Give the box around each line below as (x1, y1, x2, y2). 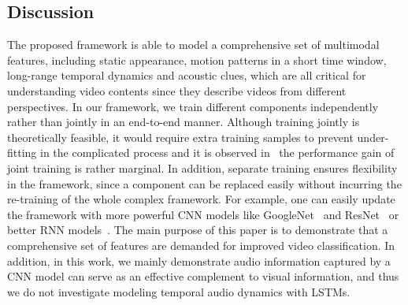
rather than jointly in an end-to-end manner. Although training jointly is (7, 113, 360, 130)
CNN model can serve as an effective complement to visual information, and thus (7, 268, 399, 285)
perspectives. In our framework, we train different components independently (7, 98, 379, 114)
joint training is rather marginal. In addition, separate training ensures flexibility (7, 159, 398, 176)
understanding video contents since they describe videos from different (7, 82, 347, 99)
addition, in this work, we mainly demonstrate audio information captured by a (7, 252, 391, 269)
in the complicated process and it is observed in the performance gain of (40, 144, 395, 161)
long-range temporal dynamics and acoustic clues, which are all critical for (7, 67, 366, 84)
